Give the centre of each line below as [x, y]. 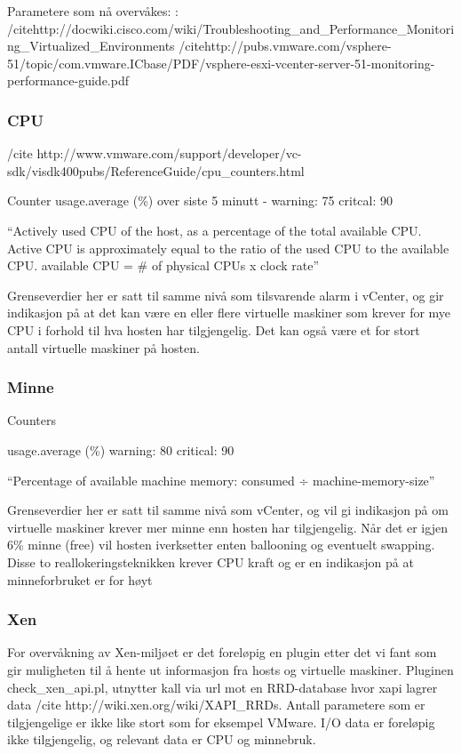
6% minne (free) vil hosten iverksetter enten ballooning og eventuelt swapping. [221, 545]
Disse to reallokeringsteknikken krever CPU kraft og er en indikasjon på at [211, 561]
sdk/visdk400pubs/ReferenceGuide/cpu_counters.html [156, 170]
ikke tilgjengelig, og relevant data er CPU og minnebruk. [162, 739]
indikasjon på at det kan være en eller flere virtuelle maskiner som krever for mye [229, 313]
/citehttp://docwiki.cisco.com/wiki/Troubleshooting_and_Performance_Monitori [231, 28]
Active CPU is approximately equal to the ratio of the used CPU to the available [228, 248]
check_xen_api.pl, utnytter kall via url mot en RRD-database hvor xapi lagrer [223, 687]
